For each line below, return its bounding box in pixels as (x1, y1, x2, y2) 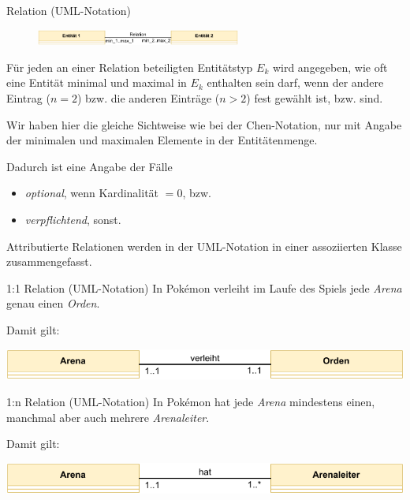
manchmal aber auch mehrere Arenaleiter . (6, 409, 210, 425)
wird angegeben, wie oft (272, 58, 388, 75)
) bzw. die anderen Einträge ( (76, 90, 220, 106)
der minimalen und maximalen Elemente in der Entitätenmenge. (6, 132, 318, 148)
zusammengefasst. (6, 253, 92, 270)
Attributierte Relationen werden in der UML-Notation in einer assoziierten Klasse (6, 237, 402, 254)
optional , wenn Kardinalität (24, 185, 159, 201)
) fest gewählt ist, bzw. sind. (246, 90, 383, 106)
